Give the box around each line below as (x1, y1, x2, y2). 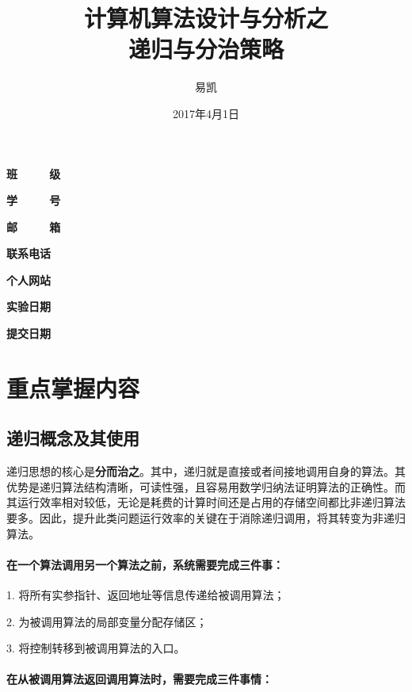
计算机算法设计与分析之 (83, 2, 328, 34)
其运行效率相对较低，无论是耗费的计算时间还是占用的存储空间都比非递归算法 (6, 494, 406, 510)
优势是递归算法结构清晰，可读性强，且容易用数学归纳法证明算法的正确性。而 (6, 478, 406, 495)
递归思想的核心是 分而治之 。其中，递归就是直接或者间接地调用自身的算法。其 (6, 463, 406, 480)
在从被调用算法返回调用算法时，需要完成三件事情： (6, 671, 273, 687)
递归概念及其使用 (6, 426, 139, 450)
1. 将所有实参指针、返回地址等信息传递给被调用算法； (6, 587, 285, 602)
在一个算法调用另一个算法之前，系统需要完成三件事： (6, 556, 284, 572)
